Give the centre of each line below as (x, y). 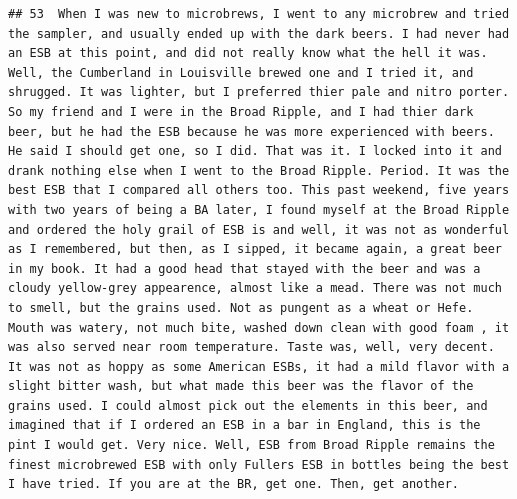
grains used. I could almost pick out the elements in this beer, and (248, 405)
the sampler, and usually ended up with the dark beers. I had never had (259, 33)
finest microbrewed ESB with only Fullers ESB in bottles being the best (259, 464)
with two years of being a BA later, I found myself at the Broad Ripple (259, 209)
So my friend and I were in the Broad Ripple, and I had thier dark (241, 111)
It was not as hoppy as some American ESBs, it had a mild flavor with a (259, 366)
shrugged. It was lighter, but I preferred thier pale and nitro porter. (259, 92)
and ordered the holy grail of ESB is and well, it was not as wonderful (259, 229)
